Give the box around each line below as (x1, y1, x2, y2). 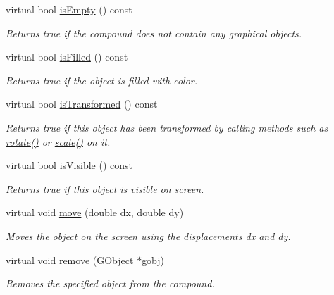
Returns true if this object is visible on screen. (6, 181, 204, 196)
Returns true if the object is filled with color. (6, 73, 198, 87)
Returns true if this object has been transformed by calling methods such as (6, 120, 328, 134)
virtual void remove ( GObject (6, 252, 134, 267)
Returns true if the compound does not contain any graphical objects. (6, 25, 302, 40)
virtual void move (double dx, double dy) (6, 205, 184, 220)
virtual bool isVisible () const (6, 158, 132, 172)
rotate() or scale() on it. (6, 134, 111, 149)
